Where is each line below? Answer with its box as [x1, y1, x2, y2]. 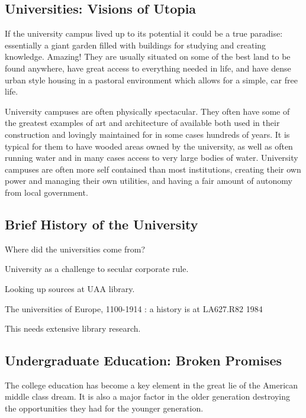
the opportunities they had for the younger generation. [5, 402, 204, 414]
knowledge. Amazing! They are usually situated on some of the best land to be [5, 50, 291, 63]
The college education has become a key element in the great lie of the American [5, 378, 298, 391]
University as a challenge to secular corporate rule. [5, 263, 189, 275]
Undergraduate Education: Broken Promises [5, 351, 282, 370]
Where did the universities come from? [5, 242, 146, 255]
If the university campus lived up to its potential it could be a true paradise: [5, 27, 283, 40]
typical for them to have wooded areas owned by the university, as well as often [5, 140, 293, 152]
